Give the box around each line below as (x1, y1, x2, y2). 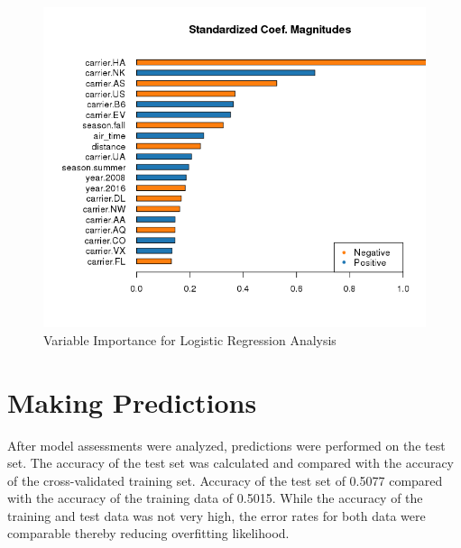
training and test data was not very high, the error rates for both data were (7, 506, 426, 525)
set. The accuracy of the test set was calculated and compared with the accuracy (7, 453, 455, 472)
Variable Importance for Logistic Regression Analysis (43, 330, 337, 349)
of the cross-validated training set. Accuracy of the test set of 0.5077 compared (7, 470, 443, 489)
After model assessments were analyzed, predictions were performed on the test (7, 435, 446, 454)
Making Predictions (7, 383, 257, 420)
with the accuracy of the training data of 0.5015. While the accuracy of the (7, 489, 423, 507)
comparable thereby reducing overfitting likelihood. (7, 524, 290, 543)
